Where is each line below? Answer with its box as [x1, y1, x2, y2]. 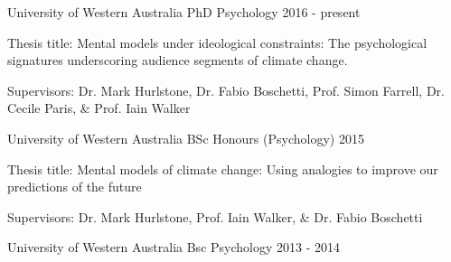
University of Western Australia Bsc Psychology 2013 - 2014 [7, 238, 341, 257]
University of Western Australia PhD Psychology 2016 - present [7, 3, 361, 21]
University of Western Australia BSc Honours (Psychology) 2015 [7, 128, 364, 147]
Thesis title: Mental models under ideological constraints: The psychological [7, 33, 428, 51]
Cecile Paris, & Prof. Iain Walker [7, 98, 191, 117]
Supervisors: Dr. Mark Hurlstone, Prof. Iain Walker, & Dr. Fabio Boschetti [7, 207, 423, 226]
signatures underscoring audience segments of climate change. [7, 51, 348, 70]
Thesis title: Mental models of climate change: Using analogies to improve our [7, 159, 438, 178]
